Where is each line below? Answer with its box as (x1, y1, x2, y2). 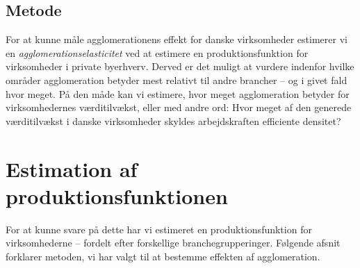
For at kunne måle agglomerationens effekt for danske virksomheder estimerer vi (6, 32, 347, 47)
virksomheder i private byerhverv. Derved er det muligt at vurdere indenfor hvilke (6, 59, 354, 74)
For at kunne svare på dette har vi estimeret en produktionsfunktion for (6, 221, 312, 236)
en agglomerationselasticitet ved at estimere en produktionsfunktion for (6, 45, 309, 60)
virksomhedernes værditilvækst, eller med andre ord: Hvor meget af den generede (6, 100, 352, 115)
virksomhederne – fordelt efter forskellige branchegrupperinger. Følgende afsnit (6, 235, 341, 250)
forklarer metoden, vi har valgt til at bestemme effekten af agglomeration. (6, 249, 320, 263)
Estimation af (6, 154, 138, 183)
